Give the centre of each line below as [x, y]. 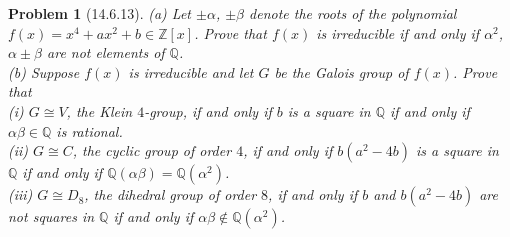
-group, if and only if [208, 110]
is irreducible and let [191, 71]
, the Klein [99, 110]
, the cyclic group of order [152, 150]
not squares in [51, 216]
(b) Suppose [44, 71]
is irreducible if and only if [398, 32]
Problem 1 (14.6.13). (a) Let [99, 13]
